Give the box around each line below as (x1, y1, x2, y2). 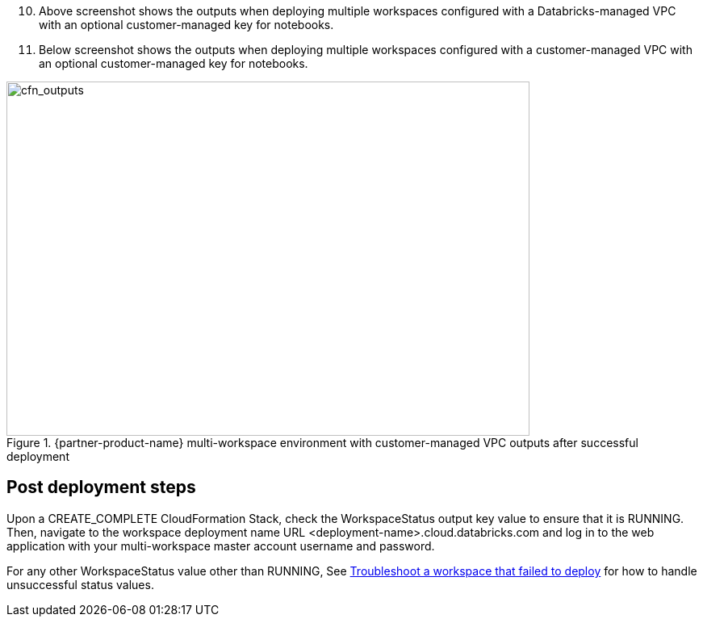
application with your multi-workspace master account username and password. (6, 538, 435, 553)
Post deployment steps (6, 477, 196, 498)
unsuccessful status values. (6, 577, 154, 592)
